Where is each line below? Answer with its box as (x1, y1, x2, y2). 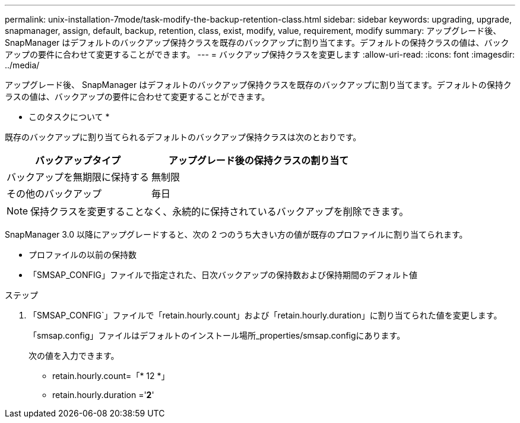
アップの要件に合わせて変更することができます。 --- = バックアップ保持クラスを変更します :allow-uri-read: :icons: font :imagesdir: (5, 49, 515, 59)
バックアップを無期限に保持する (7, 171, 150, 183)
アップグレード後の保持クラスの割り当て (168, 154, 349, 166)
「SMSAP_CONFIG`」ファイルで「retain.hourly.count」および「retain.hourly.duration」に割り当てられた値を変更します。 (28, 310, 502, 320)
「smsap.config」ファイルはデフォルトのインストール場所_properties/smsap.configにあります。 (28, 330, 405, 340)
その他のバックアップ (7, 188, 102, 200)
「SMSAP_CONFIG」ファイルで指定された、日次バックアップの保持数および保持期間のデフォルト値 (28, 270, 417, 280)
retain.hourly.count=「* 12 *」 (52, 371, 170, 381)
